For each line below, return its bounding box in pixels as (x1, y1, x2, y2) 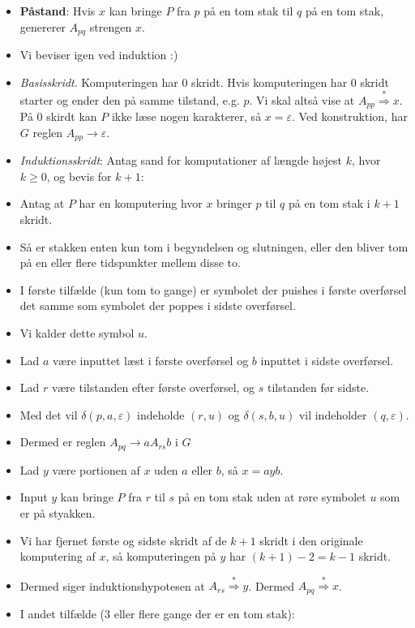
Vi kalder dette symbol (19, 325, 135, 342)
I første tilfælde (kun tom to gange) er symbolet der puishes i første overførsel (19, 281, 407, 298)
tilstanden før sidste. (267, 379, 370, 396)
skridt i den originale (259, 531, 363, 548)
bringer (216, 195, 252, 212)
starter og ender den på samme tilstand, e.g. (19, 91, 240, 108)
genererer (19, 18, 66, 35)
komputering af (19, 548, 96, 565)
